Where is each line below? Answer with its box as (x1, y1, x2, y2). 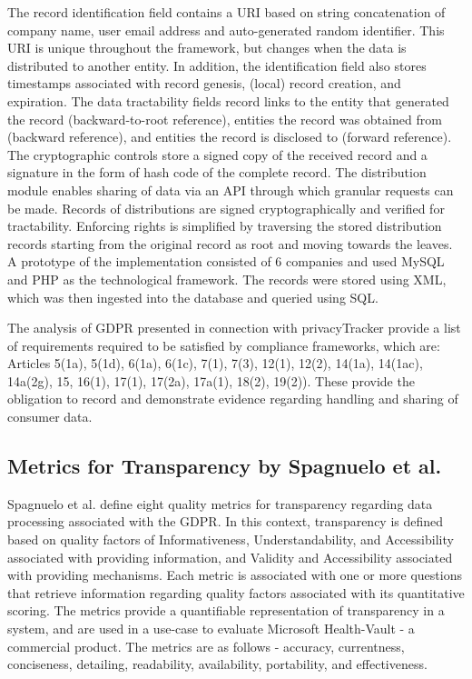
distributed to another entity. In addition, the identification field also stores (7, 55, 427, 75)
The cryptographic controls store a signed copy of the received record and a (7, 145, 428, 164)
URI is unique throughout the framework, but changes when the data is (7, 38, 407, 57)
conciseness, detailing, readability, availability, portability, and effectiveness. (7, 654, 428, 674)
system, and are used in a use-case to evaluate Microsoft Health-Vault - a (7, 619, 415, 638)
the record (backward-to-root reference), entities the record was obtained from (7, 109, 442, 128)
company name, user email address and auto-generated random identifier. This (7, 20, 445, 39)
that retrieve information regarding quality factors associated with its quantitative (7, 583, 465, 602)
